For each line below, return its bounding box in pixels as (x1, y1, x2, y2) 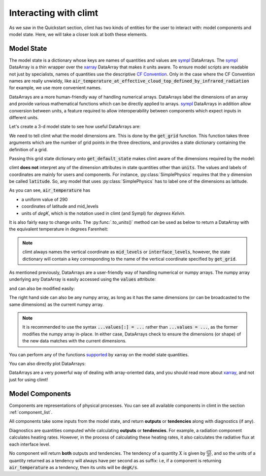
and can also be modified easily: (9, 285, 75, 291)
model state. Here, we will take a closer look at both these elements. (9, 31, 148, 37)
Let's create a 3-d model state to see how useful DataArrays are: (9, 124, 141, 130)
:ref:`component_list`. (9, 409, 53, 415)
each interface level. (9, 441, 51, 447)
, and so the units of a (211, 450, 256, 456)
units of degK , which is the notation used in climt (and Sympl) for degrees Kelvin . (21, 210, 186, 216)
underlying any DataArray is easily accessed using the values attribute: (9, 276, 156, 282)
